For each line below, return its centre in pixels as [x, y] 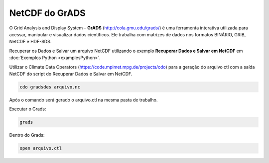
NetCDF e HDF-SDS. [30, 42]
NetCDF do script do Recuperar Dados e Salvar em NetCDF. [71, 74]
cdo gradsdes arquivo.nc [50, 87]
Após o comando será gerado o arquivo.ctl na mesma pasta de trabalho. [83, 100]
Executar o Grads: [28, 109]
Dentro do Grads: [27, 135]
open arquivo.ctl [41, 148]
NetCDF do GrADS [47, 13]
